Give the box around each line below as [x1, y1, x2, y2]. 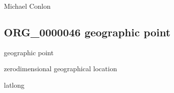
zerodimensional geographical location [4, 63, 117, 74]
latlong [4, 79, 25, 90]
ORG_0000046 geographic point [4, 24, 171, 39]
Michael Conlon [4, 1, 51, 11]
